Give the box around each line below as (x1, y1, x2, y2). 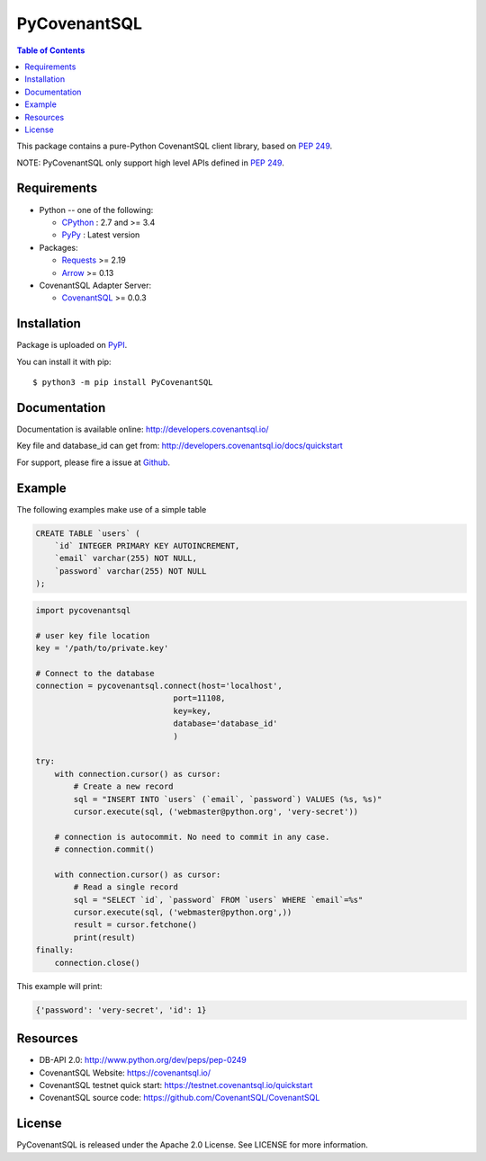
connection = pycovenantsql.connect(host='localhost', (35, 681, 283, 692)
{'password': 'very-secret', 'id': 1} (35, 1005, 207, 1015)
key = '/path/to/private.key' (35, 643, 169, 653)
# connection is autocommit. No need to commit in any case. (54, 832, 330, 842)
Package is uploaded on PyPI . (16, 340, 128, 351)
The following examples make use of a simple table (16, 504, 207, 514)
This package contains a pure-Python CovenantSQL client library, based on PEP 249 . (16, 140, 333, 152)
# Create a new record (73, 781, 175, 791)
